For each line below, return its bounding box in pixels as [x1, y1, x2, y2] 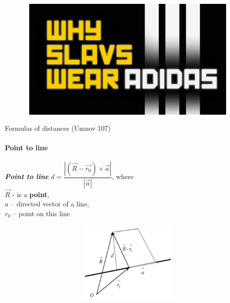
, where [112, 171, 134, 182]
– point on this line [13, 208, 70, 219]
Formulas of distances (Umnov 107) [5, 123, 111, 133]
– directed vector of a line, [11, 199, 89, 209]
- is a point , [12, 189, 49, 199]
